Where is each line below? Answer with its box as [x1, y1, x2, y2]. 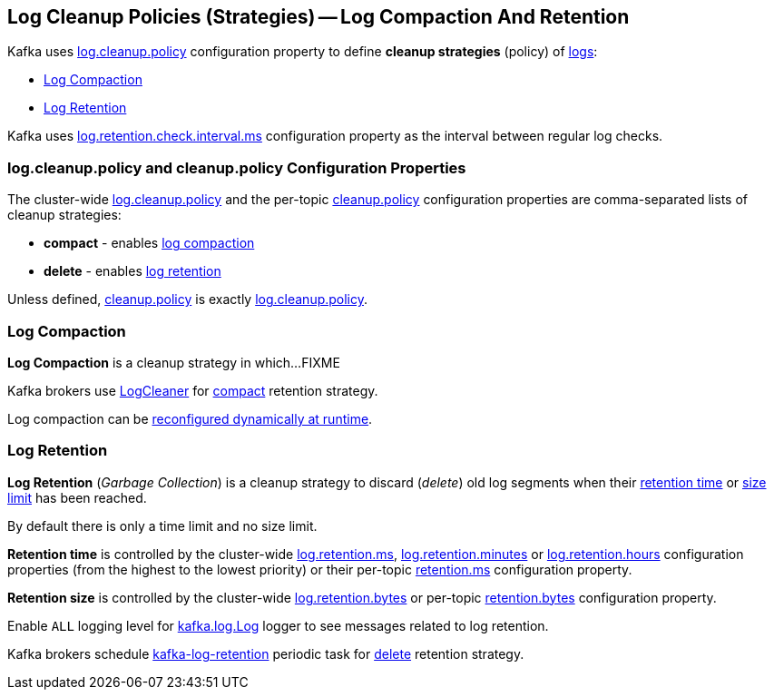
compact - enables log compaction [44, 235, 255, 251]
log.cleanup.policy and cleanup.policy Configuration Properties [7, 158, 466, 177]
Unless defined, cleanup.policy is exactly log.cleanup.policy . [7, 291, 368, 308]
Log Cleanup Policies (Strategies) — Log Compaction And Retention [7, 5, 630, 28]
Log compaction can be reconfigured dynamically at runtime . [7, 410, 373, 427]
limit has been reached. [7, 489, 147, 506]
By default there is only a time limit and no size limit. [7, 517, 318, 534]
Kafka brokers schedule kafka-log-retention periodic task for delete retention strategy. [7, 645, 524, 662]
